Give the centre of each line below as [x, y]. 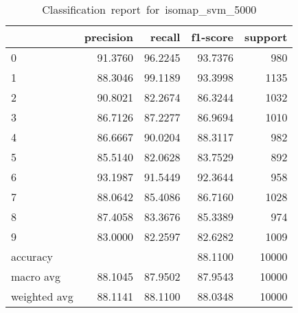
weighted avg [42, 296]
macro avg [36, 276]
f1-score [213, 37]
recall [165, 37]
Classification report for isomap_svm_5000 [149, 9]
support [266, 37]
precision [108, 37]
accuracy [32, 256]
